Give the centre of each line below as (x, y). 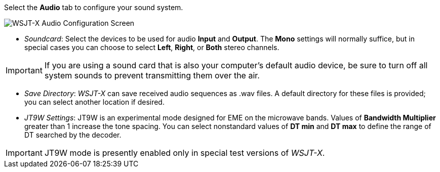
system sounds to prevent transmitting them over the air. (152, 75)
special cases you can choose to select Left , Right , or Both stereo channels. (152, 47)
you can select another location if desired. (94, 102)
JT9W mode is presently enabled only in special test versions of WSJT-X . (185, 153)
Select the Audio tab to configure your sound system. (94, 7)
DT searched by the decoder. (73, 135)
